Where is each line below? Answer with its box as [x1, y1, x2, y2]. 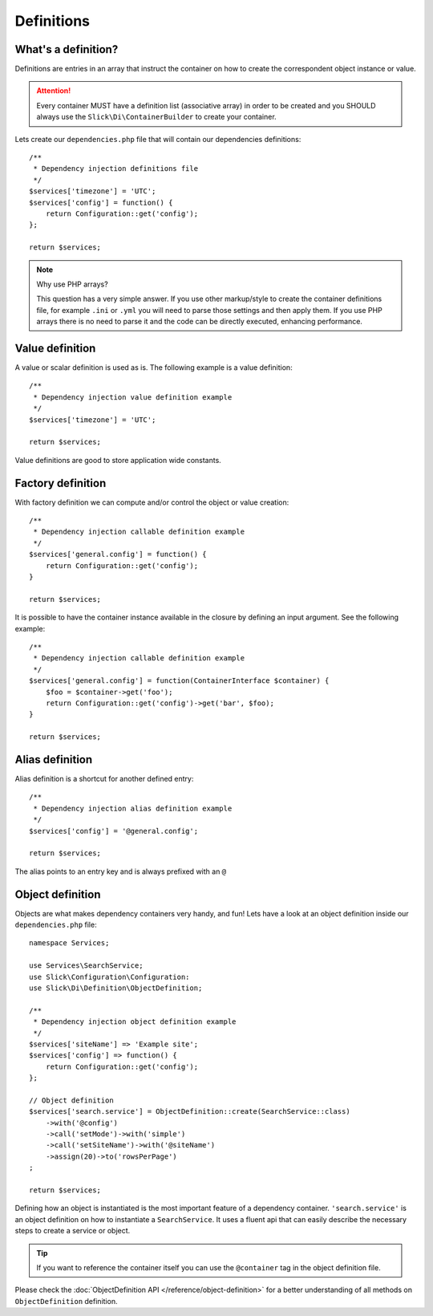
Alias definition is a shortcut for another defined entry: [14, 774, 194, 783]
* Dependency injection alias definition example [33, 803, 233, 813]
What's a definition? [14, 43, 119, 56]
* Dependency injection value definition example [33, 392, 233, 401]
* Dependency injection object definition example [33, 1017, 237, 1026]
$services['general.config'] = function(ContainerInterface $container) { [29, 676, 330, 685]
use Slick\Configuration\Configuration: [29, 972, 190, 981]
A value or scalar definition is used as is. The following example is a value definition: [14, 363, 293, 372]
